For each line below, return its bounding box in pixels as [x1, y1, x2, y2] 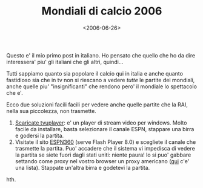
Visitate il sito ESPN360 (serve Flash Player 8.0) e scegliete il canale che [15, 138, 196, 146]
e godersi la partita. [15, 132, 64, 139]
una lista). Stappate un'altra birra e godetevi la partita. [15, 164, 150, 171]
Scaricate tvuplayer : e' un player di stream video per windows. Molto [15, 119, 187, 126]
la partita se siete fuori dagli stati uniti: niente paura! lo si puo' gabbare [15, 151, 191, 158]
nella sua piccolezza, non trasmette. [6, 107, 97, 114]
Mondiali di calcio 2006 [41, 4, 162, 18]
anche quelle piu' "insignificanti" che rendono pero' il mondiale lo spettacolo [6, 83, 197, 90]
